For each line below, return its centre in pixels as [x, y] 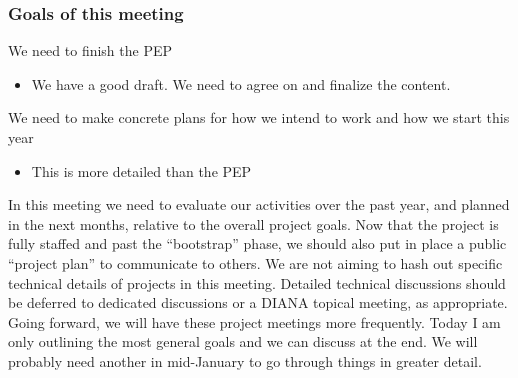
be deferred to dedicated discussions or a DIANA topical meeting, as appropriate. [258, 302]
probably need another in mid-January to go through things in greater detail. [245, 360]
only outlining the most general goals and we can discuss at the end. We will [243, 341]
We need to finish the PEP [90, 50]
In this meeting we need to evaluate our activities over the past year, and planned [259, 204]
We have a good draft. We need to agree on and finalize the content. [241, 83]
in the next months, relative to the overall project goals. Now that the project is [253, 223]
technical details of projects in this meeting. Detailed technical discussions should [257, 282]
